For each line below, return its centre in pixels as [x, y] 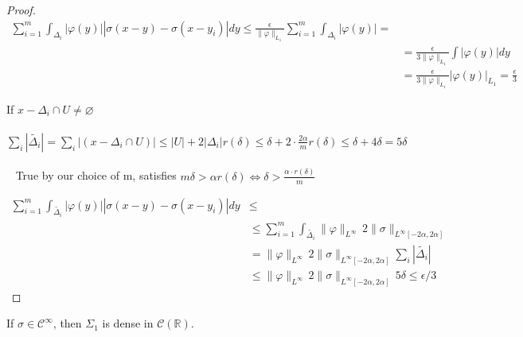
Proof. [21, 10]
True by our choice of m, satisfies [96, 175]
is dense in [128, 323]
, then [67, 323]
